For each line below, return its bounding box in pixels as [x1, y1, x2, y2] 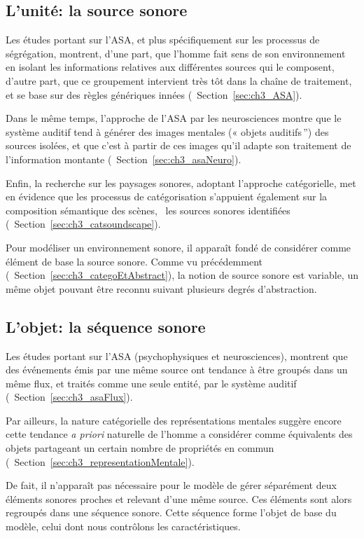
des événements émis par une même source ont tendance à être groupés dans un [6, 362, 348, 377]
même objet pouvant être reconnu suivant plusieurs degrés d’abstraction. [6, 281, 317, 296]
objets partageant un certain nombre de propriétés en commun [6, 441, 274, 455]
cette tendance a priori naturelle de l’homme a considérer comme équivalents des [6, 427, 353, 441]
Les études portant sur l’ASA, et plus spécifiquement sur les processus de [6, 32, 320, 47]
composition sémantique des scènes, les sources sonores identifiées [6, 202, 290, 217]
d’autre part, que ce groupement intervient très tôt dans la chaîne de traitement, [6, 73, 352, 88]
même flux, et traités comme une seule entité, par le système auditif [6, 375, 297, 390]
